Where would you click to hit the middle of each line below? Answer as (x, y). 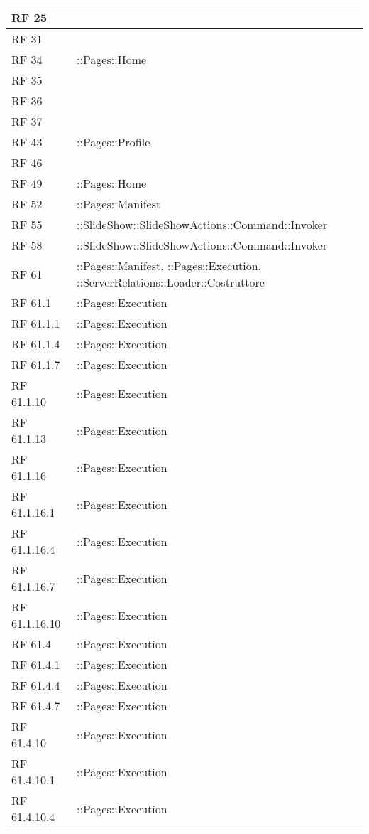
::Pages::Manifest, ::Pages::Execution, (169, 266)
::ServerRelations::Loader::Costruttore (171, 282)
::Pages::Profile (114, 142)
